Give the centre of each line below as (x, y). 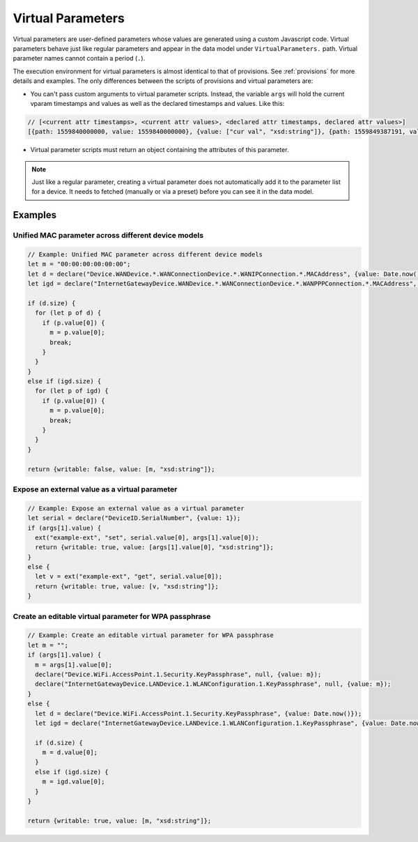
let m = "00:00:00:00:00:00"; (79, 264)
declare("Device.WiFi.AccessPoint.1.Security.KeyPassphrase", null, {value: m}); (178, 674)
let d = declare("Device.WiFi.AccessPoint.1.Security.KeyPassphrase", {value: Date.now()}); (199, 713)
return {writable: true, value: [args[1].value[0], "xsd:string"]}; (155, 548)
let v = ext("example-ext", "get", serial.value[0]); (129, 576)
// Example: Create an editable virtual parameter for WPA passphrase (151, 635)
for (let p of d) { (68, 313)
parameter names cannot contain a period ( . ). (79, 59)
